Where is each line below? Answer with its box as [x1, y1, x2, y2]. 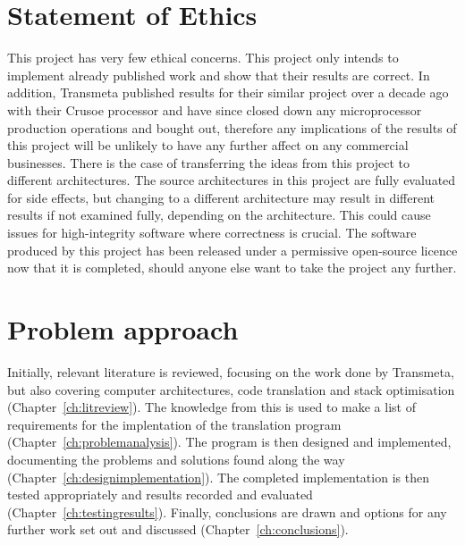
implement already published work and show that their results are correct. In [7, 65, 430, 84]
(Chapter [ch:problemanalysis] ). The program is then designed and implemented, [7, 432, 452, 451]
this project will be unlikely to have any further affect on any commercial [7, 136, 409, 155]
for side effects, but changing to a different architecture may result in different [7, 188, 435, 206]
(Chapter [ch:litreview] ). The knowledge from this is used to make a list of [7, 398, 416, 416]
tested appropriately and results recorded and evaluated [7, 485, 313, 504]
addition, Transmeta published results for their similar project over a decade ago [7, 83, 449, 102]
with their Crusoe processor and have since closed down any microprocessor [7, 100, 422, 119]
